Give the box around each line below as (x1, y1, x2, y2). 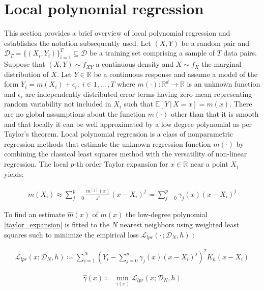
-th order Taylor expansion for (74, 158, 168, 169)
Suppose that (4, 59, 45, 69)
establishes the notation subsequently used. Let (4, 37, 151, 48)
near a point (190, 158, 228, 169)
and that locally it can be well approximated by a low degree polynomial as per (4, 118, 252, 129)
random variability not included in (4, 98, 111, 109)
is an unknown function (187, 78, 260, 89)
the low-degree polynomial (125, 209, 208, 220)
